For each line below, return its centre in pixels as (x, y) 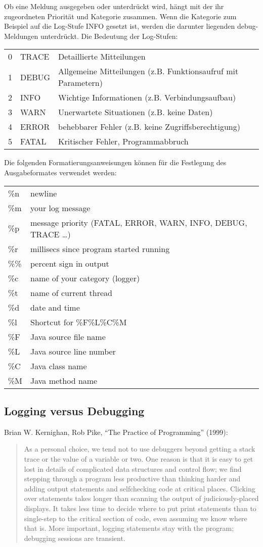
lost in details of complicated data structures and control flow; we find (133, 468)
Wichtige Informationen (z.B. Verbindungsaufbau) (147, 97)
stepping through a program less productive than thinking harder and (132, 479)
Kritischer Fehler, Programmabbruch (123, 141)
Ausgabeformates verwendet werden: (60, 172)
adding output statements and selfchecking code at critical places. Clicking (140, 488)
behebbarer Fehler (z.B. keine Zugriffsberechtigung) (149, 127)
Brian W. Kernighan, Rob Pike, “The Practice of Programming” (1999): (116, 432)
